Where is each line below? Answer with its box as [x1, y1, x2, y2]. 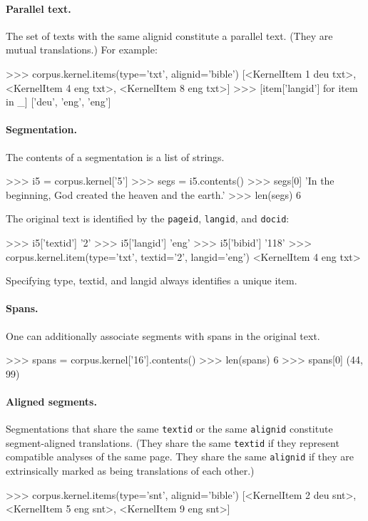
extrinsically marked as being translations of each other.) [6, 463, 255, 478]
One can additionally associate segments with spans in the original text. [6, 328, 320, 343]
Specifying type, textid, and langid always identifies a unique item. [6, 273, 297, 288]
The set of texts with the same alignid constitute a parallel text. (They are [6, 28, 333, 43]
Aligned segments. [6, 393, 97, 408]
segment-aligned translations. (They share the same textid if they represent [6, 435, 339, 450]
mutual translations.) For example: [6, 42, 158, 57]
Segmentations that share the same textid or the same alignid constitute [6, 421, 333, 436]
